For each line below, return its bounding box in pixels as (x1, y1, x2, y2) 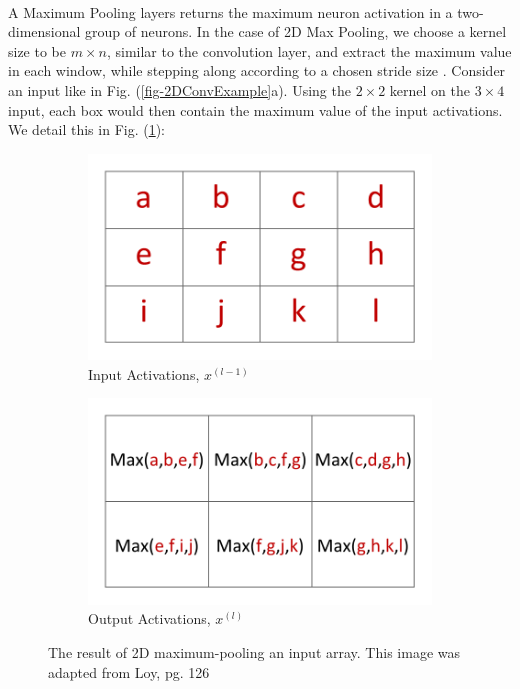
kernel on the (389, 79, 470, 100)
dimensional (8, 21, 81, 42)
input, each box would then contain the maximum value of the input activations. (8, 99, 503, 120)
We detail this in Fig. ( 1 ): (8, 119, 166, 140)
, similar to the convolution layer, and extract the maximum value (106, 40, 512, 61)
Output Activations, (88, 608, 211, 629)
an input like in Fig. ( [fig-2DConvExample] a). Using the (8, 79, 351, 100)
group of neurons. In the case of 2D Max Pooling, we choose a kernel (85, 21, 507, 42)
